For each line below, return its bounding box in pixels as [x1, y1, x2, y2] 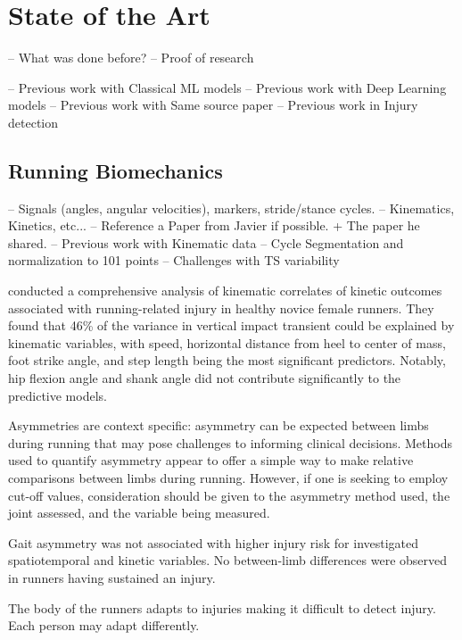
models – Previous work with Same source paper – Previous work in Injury [8, 96, 418, 114]
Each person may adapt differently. [8, 616, 200, 635]
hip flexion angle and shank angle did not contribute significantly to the [8, 369, 401, 387]
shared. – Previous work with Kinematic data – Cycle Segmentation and [8, 233, 404, 252]
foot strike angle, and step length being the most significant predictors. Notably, [8, 351, 446, 370]
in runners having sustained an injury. [8, 568, 216, 586]
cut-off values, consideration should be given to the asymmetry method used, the [8, 486, 450, 504]
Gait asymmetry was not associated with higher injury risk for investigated [8, 533, 419, 552]
